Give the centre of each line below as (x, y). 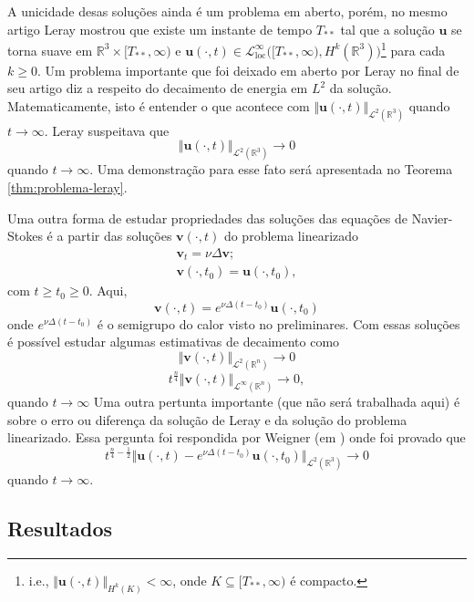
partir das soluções (120, 236)
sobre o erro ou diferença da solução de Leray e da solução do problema (207, 419)
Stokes (25, 236)
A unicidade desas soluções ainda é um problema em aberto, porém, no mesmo (227, 11)
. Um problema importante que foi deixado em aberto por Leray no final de (248, 70)
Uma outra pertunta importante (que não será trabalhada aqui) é (277, 402)
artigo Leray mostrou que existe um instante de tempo (160, 29)
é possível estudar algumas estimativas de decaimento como (174, 342)
